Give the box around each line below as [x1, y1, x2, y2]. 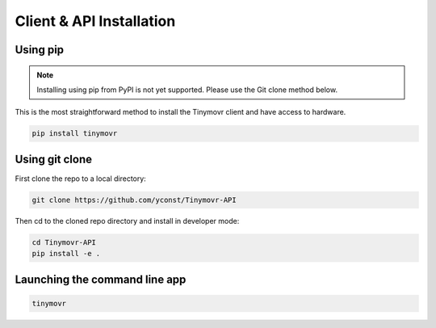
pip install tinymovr [31, 129, 118, 138]
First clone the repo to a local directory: [15, 174, 147, 183]
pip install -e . [31, 249, 101, 259]
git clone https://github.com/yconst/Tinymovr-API [31, 195, 237, 204]
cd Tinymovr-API [31, 238, 97, 246]
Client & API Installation [15, 12, 176, 30]
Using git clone [15, 152, 93, 166]
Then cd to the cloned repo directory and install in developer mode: [15, 216, 240, 225]
